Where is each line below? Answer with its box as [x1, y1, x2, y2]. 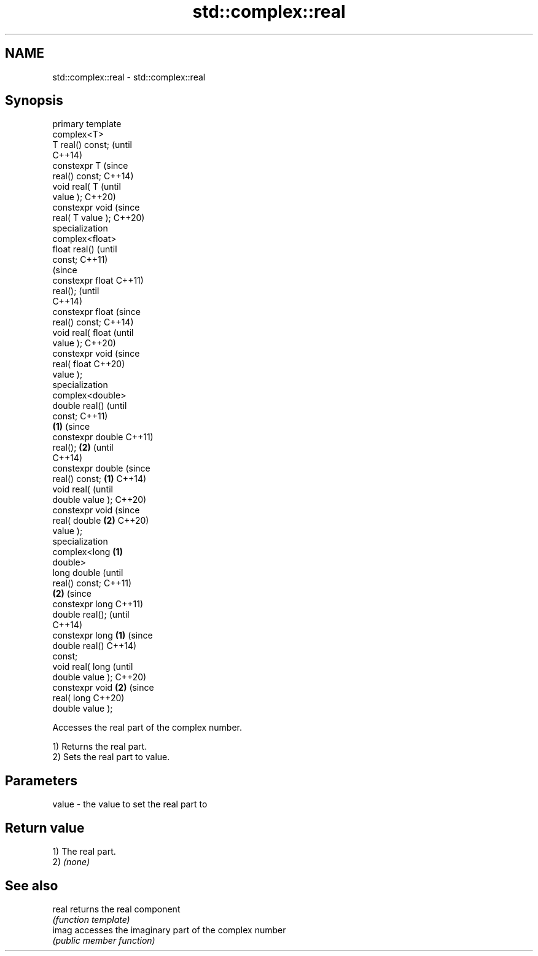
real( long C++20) [52, 693, 125, 704]
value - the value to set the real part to [52, 799, 208, 810]
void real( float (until [52, 327, 134, 338]
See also [5, 877, 58, 893]
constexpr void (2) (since [52, 682, 154, 693]
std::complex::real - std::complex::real [52, 71, 206, 82]
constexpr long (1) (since [52, 630, 153, 641]
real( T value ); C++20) [52, 212, 145, 223]
